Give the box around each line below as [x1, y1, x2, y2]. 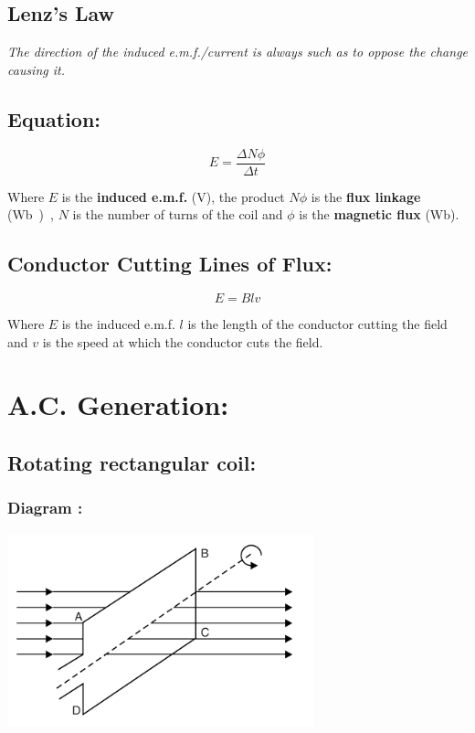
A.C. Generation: [7, 386, 229, 423]
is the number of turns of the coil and [72, 205, 283, 224]
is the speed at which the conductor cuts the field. [42, 332, 323, 351]
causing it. [7, 59, 65, 79]
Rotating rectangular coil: [7, 449, 257, 476]
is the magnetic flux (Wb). [299, 205, 459, 224]
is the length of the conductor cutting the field [187, 314, 448, 334]
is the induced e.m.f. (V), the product [61, 186, 285, 206]
